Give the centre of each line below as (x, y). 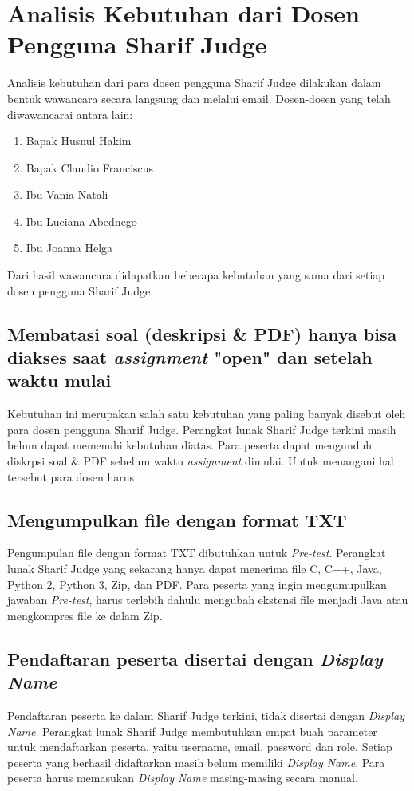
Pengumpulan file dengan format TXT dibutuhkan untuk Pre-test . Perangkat (197, 553)
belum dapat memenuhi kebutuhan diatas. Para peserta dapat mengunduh (190, 445)
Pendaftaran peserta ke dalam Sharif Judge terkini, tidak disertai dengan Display (206, 715)
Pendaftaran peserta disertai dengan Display (195, 658)
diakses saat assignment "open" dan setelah (190, 357)
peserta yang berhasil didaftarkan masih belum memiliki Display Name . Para (196, 762)
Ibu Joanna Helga (69, 248)
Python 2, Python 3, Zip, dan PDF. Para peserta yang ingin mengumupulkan (197, 584)
